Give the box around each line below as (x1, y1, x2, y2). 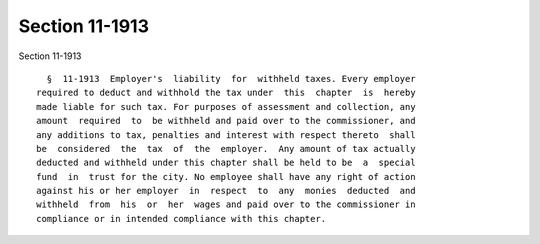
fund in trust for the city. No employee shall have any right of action (36, 171, 416, 182)
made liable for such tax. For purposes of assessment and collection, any (36, 101, 416, 112)
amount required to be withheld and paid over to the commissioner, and (36, 115, 416, 127)
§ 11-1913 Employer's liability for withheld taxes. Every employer (46, 73, 416, 84)
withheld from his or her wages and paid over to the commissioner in (36, 199, 416, 210)
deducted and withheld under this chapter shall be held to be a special (36, 157, 416, 169)
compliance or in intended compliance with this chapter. (36, 213, 327, 224)
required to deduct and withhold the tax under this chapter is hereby (36, 87, 416, 99)
